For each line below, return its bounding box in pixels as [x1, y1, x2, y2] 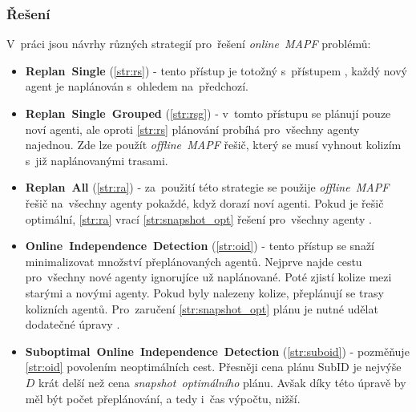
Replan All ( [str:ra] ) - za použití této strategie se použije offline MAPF [25, 179, 390, 196]
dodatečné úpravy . [25, 316, 120, 333]
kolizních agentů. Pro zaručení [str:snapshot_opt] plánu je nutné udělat [25, 300, 378, 317]
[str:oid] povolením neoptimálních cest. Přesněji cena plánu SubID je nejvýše [25, 358, 402, 375]
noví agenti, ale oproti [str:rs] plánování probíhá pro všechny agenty [25, 120, 360, 137]
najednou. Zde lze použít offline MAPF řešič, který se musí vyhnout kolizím [25, 136, 402, 153]
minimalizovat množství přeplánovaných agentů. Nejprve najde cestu [25, 252, 362, 269]
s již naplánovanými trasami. [25, 151, 168, 168]
